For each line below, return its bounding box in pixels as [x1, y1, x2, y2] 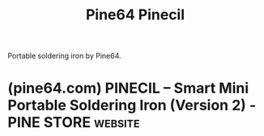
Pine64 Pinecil [85, 6, 185, 24]
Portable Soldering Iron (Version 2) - [7, 97, 257, 114]
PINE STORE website [7, 113, 140, 132]
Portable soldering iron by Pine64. [7, 51, 122, 61]
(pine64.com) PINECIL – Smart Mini [7, 79, 249, 97]
